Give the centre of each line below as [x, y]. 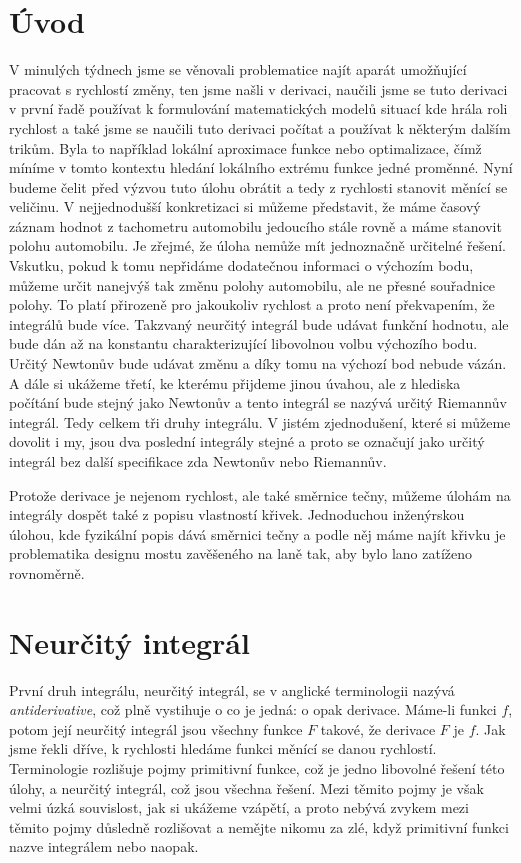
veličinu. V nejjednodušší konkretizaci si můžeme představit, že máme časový [245, 206]
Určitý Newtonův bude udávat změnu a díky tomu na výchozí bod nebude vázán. [258, 363]
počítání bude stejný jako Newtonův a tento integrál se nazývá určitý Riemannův [258, 402]
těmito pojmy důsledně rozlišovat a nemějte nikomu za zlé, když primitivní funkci [259, 826]
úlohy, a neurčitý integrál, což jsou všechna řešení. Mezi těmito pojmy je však [246, 787]
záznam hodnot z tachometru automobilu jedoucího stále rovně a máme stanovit [255, 225]
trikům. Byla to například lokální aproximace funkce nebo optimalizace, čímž [245, 147]
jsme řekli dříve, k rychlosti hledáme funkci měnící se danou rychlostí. [223, 748]
